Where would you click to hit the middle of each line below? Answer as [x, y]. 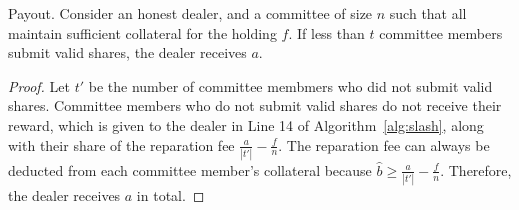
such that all [428, 13]
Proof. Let [39, 85]
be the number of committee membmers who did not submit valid [290, 85]
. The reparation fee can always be [384, 144]
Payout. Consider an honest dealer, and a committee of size [190, 13]
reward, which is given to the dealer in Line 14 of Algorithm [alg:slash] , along [246, 124]
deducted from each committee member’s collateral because [190, 169]
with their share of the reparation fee [121, 144]
